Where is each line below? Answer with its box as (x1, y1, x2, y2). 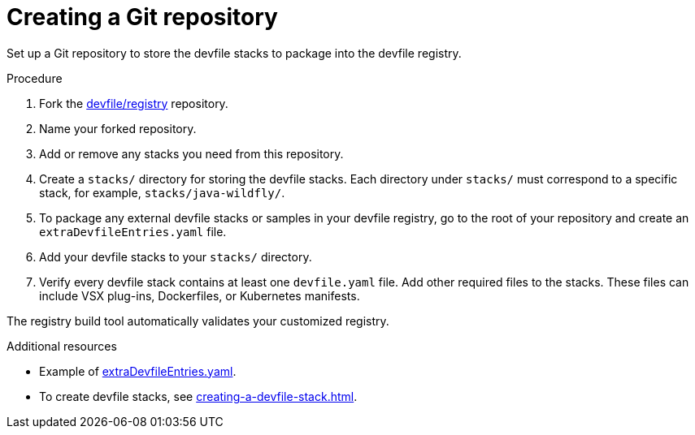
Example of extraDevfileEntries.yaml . (39, 364, 237, 378)
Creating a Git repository (7, 3, 278, 31)
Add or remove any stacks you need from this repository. (39, 146, 344, 161)
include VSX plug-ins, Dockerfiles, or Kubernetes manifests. (39, 288, 360, 303)
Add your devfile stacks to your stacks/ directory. (39, 249, 312, 264)
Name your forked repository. (39, 121, 197, 136)
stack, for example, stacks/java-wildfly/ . (39, 185, 285, 200)
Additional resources (7, 338, 117, 353)
